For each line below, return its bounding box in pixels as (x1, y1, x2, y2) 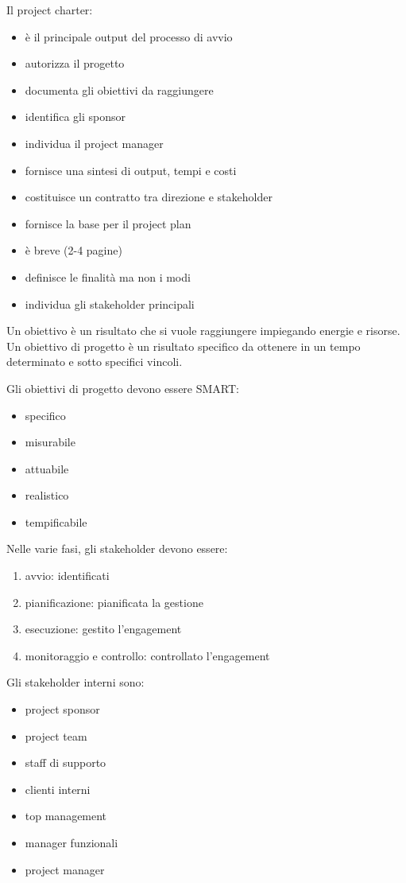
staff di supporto (25, 754, 106, 771)
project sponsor (25, 701, 100, 718)
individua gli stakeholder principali (25, 295, 195, 312)
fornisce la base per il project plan (25, 215, 191, 231)
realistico (25, 487, 69, 504)
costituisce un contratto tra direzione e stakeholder (25, 189, 273, 205)
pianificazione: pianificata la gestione (25, 593, 203, 610)
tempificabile (25, 513, 87, 530)
